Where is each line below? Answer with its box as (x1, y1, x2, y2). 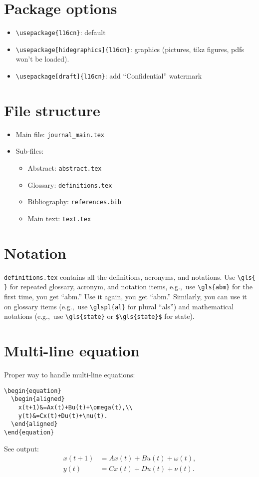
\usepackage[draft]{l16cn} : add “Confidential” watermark (15, 71, 202, 81)
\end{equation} (4, 429, 54, 436)
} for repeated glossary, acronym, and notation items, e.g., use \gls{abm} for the (4, 281, 253, 292)
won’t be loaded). (15, 54, 69, 64)
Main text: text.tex (27, 213, 91, 224)
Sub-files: (15, 146, 44, 156)
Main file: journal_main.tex (15, 129, 104, 139)
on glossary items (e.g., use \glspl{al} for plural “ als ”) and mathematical (4, 301, 234, 311)
